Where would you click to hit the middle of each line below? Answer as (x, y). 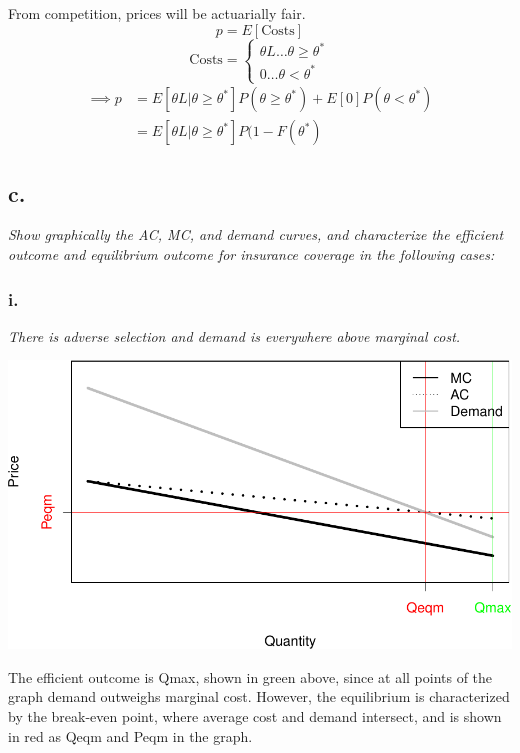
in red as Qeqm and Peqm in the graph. (130, 735)
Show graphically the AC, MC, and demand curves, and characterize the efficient (256, 234)
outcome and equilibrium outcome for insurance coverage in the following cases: (251, 254)
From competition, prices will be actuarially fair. (157, 13)
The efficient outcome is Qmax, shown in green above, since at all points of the (250, 676)
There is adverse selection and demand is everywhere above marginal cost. (234, 335)
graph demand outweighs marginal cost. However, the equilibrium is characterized (259, 696)
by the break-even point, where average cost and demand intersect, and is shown (255, 716)
